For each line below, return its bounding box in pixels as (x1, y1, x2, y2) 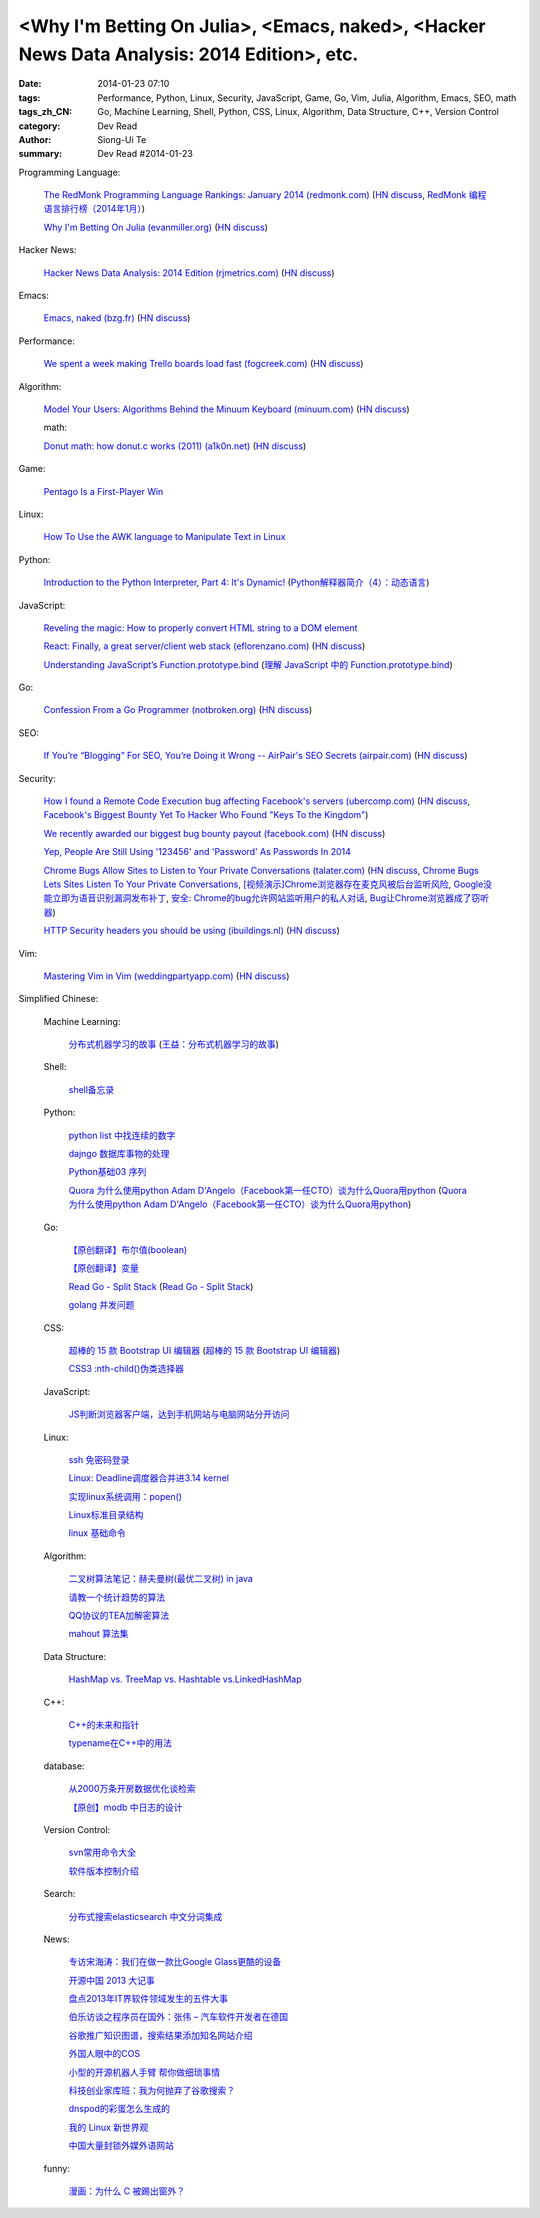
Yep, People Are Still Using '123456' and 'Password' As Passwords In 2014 (43, 846, 352, 858)
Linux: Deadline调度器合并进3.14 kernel (68, 1472, 230, 1484)
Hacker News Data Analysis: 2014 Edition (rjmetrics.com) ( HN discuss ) (43, 266, 335, 279)
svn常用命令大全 (68, 1846, 137, 1859)
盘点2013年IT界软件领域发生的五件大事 (68, 1993, 229, 2005)
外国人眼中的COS (68, 2048, 140, 2060)
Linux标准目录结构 (68, 1509, 144, 1521)
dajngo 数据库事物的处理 (68, 1148, 170, 1160)
